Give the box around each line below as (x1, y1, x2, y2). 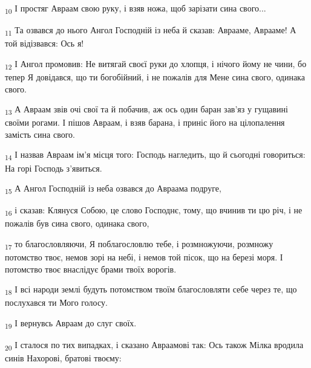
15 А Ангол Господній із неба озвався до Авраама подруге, (5, 182, 221, 196)
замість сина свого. (5, 128, 75, 140)
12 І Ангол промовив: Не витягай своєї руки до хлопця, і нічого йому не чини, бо (5, 57, 307, 71)
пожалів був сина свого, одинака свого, (5, 217, 149, 230)
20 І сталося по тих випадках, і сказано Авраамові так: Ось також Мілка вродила (5, 338, 304, 352)
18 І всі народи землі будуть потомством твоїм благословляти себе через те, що (5, 283, 297, 297)
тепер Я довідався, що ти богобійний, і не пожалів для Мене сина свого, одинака (5, 70, 305, 83)
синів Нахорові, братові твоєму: (5, 352, 122, 364)
